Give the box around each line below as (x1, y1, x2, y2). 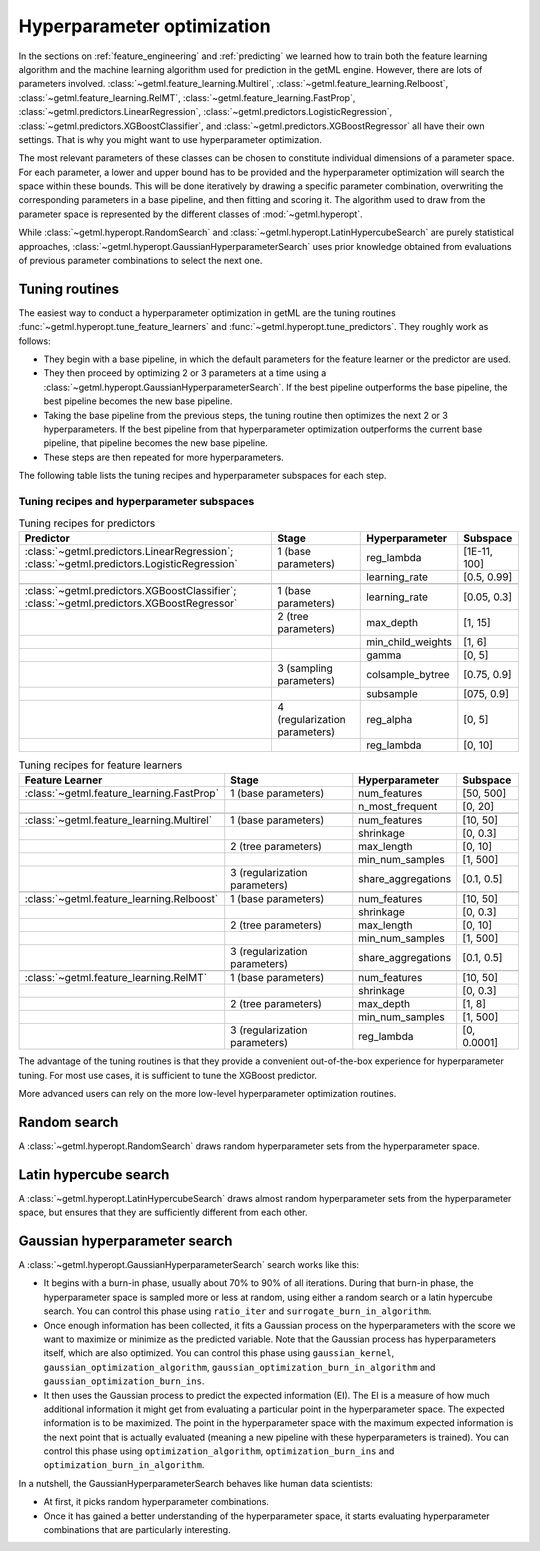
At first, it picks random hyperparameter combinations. (43, 1496, 270, 1508)
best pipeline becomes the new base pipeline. (43, 395, 233, 407)
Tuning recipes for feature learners (18, 758, 183, 772)
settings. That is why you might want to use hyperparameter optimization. (18, 133, 322, 145)
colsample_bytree (366, 667, 450, 681)
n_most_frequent (358, 800, 438, 814)
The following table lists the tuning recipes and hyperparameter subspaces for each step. (18, 470, 387, 482)
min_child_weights (366, 635, 453, 649)
